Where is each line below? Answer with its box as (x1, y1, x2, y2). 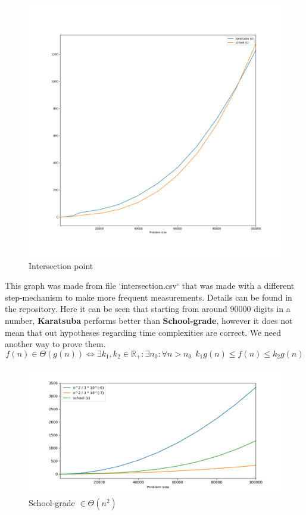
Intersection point (29, 259, 93, 271)
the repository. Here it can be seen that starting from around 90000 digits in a (5, 302, 291, 315)
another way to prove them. (5, 338, 106, 350)
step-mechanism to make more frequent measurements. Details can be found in (5, 291, 292, 303)
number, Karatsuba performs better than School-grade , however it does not (5, 314, 293, 326)
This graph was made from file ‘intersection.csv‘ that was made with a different (5, 279, 295, 292)
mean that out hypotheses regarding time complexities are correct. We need (5, 326, 281, 338)
